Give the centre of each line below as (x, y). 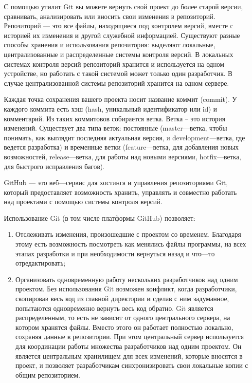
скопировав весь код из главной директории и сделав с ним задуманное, (122, 298)
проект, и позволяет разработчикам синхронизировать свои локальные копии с (132, 365)
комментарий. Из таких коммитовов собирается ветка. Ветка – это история (115, 118)
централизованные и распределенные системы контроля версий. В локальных (119, 54)
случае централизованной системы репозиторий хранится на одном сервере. (117, 83)
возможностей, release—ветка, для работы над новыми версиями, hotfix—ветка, (123, 156)
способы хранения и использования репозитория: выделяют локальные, (110, 45)
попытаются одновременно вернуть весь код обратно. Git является (114, 308)
